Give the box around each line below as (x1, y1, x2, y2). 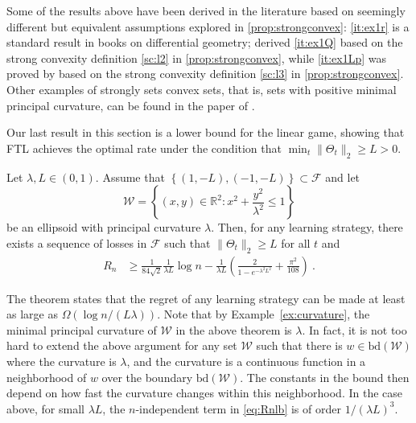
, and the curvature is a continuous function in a (126, 352, 366, 369)
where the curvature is (6, 352, 117, 369)
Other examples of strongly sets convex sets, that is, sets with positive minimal (6, 80, 397, 97)
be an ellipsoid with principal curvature (6, 219, 201, 236)
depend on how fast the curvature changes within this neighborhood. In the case (6, 384, 402, 401)
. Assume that (95, 168, 165, 185)
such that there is (256, 337, 343, 354)
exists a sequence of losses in (6, 234, 147, 251)
